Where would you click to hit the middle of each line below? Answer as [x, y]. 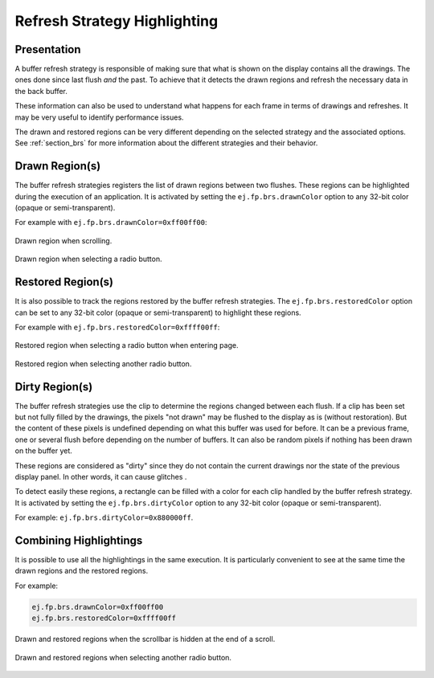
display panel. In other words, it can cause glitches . [101, 476]
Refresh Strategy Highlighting [117, 21]
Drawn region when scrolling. [63, 240]
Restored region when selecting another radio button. [103, 364]
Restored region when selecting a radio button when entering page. [127, 345]
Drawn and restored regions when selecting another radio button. [123, 657]
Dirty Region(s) [54, 387]
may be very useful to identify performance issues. [99, 117]
